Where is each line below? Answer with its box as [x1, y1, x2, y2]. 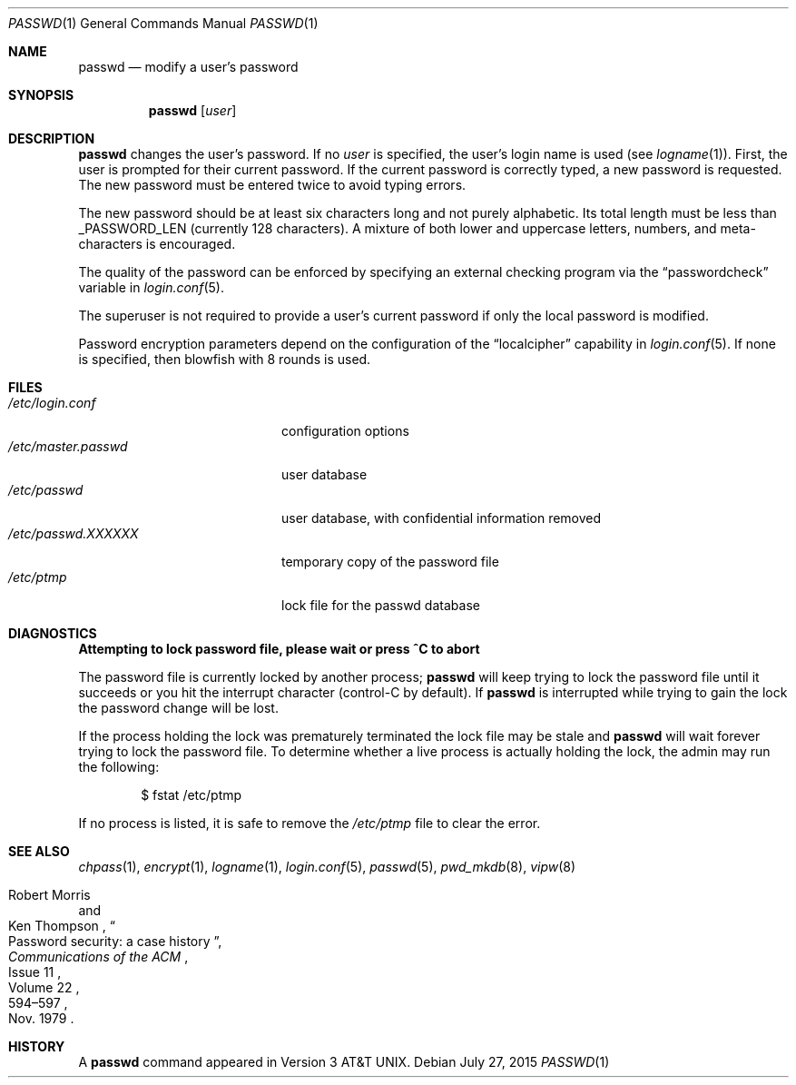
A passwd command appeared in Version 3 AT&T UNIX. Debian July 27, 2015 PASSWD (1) [78, 1054, 610, 1070]
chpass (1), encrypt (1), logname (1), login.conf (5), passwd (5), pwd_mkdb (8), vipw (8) [78, 859, 576, 874]
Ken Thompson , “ [8, 918, 115, 933]
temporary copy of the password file [281, 554, 499, 569]
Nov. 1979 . [8, 1011, 74, 1026]
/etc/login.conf [8, 395, 96, 410]
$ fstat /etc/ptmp [141, 787, 242, 803]
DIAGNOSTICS [8, 626, 97, 641]
